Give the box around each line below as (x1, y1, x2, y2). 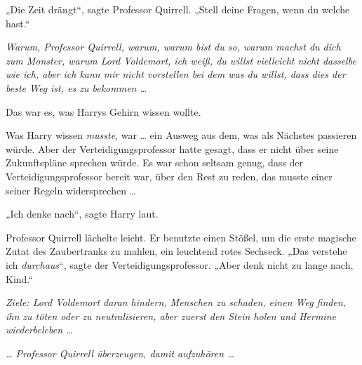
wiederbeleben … (6, 322, 73, 337)
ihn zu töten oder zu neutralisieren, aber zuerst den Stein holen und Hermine (6, 308, 336, 323)
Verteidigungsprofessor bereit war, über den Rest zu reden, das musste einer (6, 168, 333, 183)
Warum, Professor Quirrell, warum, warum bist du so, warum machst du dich (6, 39, 341, 54)
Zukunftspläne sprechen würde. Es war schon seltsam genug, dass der (6, 155, 304, 170)
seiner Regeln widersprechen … (6, 182, 136, 197)
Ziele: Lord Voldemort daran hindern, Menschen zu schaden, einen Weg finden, (6, 295, 347, 310)
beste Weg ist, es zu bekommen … (6, 80, 147, 95)
